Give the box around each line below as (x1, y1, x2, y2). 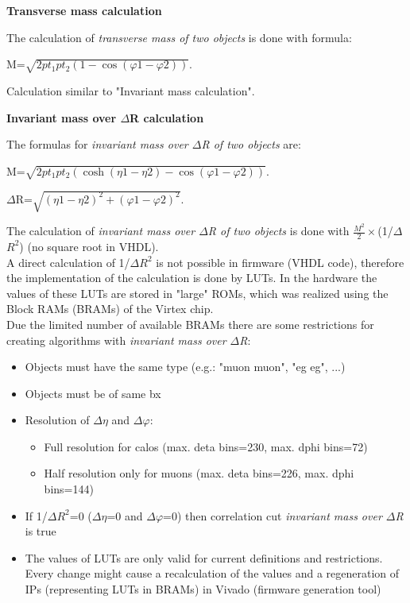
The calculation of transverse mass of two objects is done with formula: (6, 29, 352, 45)
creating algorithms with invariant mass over (6, 331, 226, 348)
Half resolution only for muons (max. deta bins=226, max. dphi (44, 465, 354, 481)
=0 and (106, 507, 143, 524)
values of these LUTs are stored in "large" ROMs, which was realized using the (6, 284, 389, 301)
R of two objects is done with (207, 222, 350, 239)
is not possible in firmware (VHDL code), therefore (156, 253, 404, 270)
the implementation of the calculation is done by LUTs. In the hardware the (6, 269, 377, 286)
